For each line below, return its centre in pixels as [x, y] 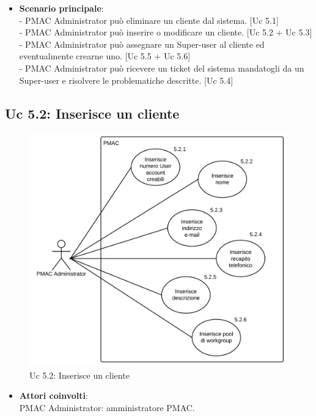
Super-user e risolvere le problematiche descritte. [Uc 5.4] [126, 80]
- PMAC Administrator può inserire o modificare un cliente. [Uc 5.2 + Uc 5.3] [166, 32]
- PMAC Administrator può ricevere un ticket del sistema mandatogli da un [162, 68]
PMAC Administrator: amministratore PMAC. [107, 407]
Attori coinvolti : [53, 396]
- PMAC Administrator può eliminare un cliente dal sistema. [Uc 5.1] [149, 20]
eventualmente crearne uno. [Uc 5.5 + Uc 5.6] [105, 56]
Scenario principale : [61, 8]
